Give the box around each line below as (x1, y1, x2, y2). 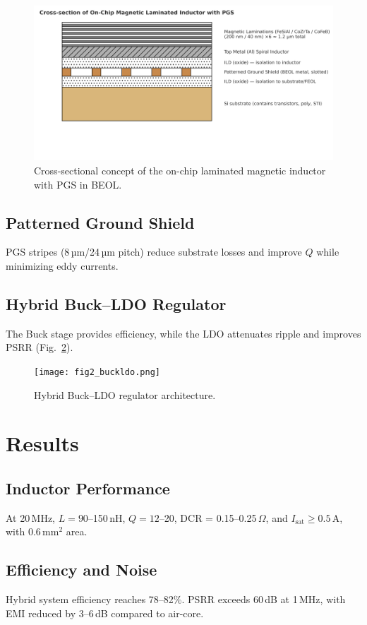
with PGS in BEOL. (34, 177, 122, 191)
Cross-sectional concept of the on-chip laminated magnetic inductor (34, 163, 326, 178)
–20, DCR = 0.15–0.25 (159, 510, 257, 525)
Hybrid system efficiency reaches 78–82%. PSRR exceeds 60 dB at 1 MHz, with (6, 592, 346, 607)
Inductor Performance (6, 477, 170, 499)
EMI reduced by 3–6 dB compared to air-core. (6, 605, 204, 620)
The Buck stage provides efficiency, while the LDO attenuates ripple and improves (6, 326, 361, 340)
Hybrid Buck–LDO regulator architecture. (34, 387, 216, 402)
